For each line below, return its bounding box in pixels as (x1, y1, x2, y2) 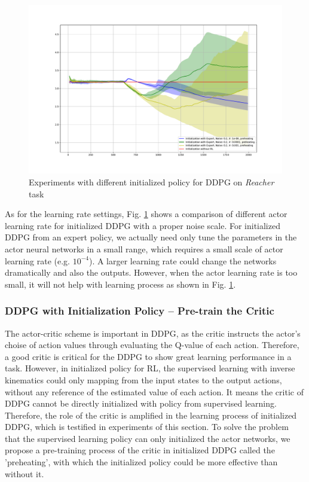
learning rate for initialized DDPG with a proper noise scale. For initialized (5, 219, 280, 231)
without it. (5, 467, 44, 480)
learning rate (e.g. (5, 254, 70, 267)
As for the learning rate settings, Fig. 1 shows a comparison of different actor (5, 208, 287, 220)
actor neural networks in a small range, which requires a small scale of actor (5, 242, 283, 255)
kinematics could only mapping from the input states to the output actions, (5, 373, 282, 386)
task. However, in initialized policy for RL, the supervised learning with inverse (5, 362, 295, 374)
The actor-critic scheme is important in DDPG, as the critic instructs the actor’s (5, 327, 301, 339)
